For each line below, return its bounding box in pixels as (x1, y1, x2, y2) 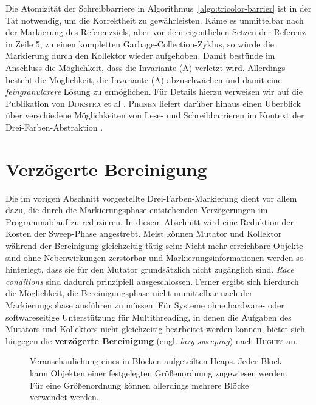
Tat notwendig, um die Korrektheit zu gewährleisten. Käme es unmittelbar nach (5, 13, 304, 26)
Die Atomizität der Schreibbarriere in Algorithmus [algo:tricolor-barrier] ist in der (5, 2, 312, 14)
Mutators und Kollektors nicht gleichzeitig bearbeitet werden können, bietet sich (5, 322, 305, 335)
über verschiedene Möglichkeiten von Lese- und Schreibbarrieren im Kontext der (5, 109, 304, 121)
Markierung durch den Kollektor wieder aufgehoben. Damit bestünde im (5, 49, 275, 62)
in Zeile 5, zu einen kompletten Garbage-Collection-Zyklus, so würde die (5, 37, 275, 50)
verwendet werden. (30, 390, 99, 403)
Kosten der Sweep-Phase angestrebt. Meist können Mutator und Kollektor (5, 227, 282, 240)
